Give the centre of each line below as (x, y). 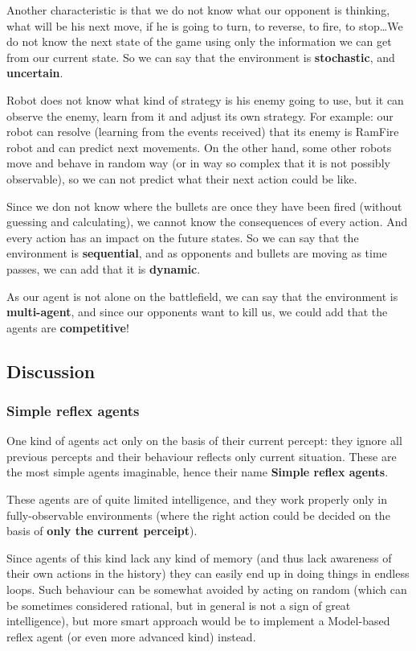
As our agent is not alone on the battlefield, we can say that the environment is (202, 296)
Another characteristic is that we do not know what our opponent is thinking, (198, 10)
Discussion (51, 371)
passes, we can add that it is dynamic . (104, 268)
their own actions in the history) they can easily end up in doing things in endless (208, 573)
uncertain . (35, 73)
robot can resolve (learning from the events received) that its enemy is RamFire (203, 132)
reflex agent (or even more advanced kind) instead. (131, 636)
